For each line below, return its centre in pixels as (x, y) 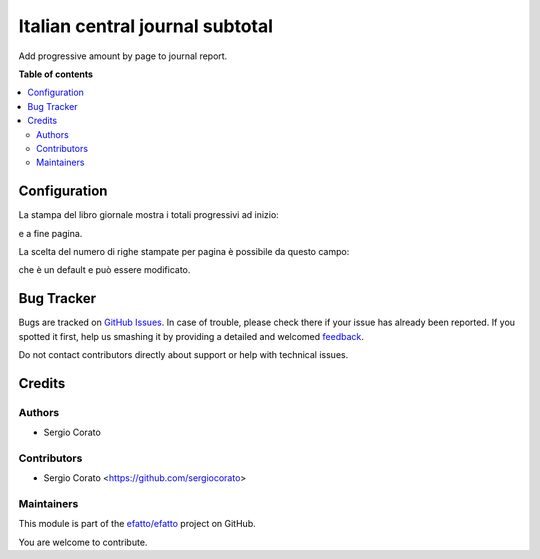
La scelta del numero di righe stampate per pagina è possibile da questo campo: (184, 251)
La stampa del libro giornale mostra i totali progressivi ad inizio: (148, 215)
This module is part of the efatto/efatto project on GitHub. (137, 524)
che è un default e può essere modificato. (104, 270)
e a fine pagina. (50, 233)
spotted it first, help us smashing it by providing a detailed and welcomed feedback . (191, 336)
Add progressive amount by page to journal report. (123, 56)
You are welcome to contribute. (83, 542)
